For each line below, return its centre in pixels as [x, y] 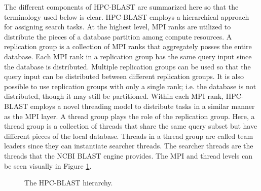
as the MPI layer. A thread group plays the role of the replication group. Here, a [129, 116]
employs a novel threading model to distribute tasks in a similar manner [142, 106]
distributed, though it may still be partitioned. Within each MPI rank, [114, 96]
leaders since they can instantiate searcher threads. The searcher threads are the [129, 146]
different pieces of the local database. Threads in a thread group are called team [129, 136]
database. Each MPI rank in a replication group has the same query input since [128, 56]
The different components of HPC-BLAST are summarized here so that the [121, 7]
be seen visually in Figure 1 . [48, 165]
